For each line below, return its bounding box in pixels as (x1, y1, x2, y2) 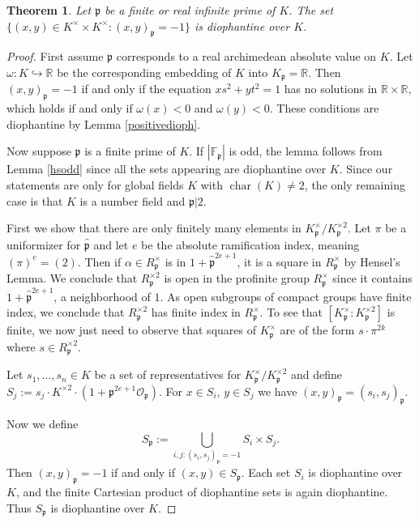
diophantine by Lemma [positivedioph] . (6, 115, 201, 132)
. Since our (339, 160, 393, 177)
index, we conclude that (6, 304, 125, 321)
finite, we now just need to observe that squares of (6, 321, 256, 338)
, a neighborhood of (53, 287, 151, 304)
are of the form (280, 321, 355, 338)
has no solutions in (284, 80, 378, 97)
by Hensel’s (344, 253, 400, 270)
